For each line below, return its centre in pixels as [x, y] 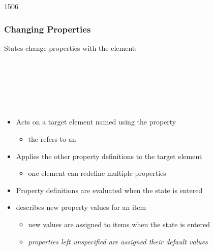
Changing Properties [48, 29]
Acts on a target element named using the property [96, 122]
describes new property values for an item [81, 207]
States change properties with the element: [71, 48]
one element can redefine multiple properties [97, 173]
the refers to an [52, 138]
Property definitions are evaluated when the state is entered [109, 190]
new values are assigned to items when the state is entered [119, 224]
